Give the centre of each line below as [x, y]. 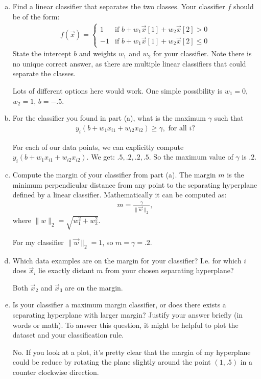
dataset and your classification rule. [68, 335]
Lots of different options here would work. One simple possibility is [117, 91]
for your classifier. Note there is [202, 53]
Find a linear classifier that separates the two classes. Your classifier [119, 6]
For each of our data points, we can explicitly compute [98, 147]
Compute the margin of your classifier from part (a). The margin [114, 174]
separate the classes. [44, 73]
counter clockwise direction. [56, 372]
